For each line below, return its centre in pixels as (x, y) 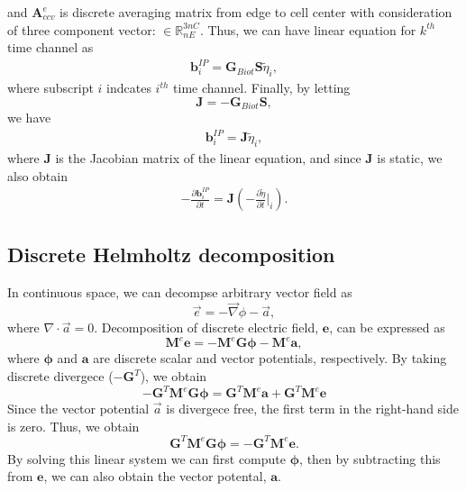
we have (29, 118)
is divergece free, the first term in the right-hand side (312, 409)
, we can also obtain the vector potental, (155, 476)
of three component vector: (82, 29)
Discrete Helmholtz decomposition (171, 254)
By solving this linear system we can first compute (147, 458)
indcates (129, 88)
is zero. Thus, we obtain (73, 426)
